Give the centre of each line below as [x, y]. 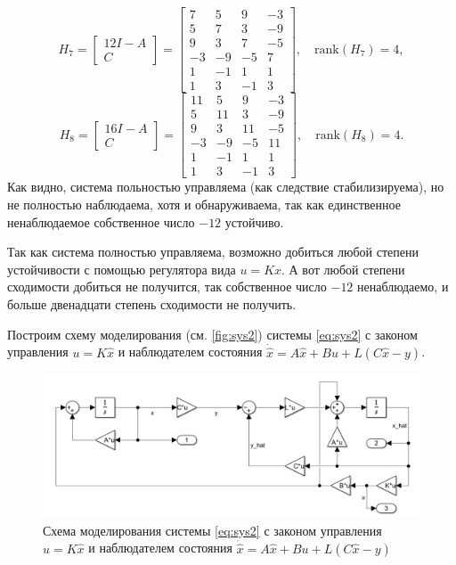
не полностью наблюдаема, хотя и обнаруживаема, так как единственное [204, 204]
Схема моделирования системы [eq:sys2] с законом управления [212, 530]
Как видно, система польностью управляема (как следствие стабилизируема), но [226, 187]
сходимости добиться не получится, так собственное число [167, 287]
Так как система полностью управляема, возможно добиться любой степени [213, 252]
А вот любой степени [347, 269]
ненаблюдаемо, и [403, 287]
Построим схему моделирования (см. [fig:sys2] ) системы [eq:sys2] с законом [212, 334]
